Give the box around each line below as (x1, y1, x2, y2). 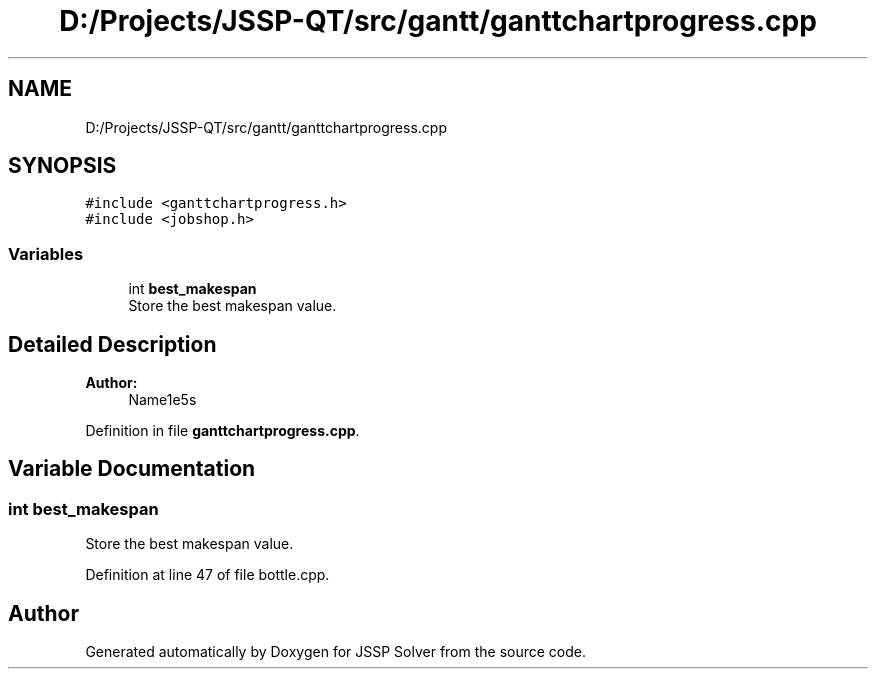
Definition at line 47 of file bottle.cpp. (85, 566, 330, 584)
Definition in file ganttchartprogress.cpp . (85, 422, 360, 440)
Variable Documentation (8, 456, 256, 482)
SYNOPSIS (8, 153, 117, 179)
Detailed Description (8, 331, 217, 357)
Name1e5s (128, 391, 197, 409)
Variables (8, 243, 84, 264)
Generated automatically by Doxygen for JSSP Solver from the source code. (85, 643, 587, 661)
